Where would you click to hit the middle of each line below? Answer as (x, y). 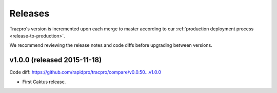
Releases (29, 13)
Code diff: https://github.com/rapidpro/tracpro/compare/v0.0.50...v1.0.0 (85, 72)
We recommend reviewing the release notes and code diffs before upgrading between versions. (111, 45)
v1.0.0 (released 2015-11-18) (56, 60)
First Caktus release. (44, 82)
